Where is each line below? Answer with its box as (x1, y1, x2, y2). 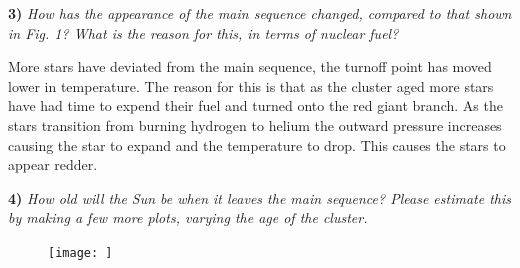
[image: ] (48, 245, 113, 260)
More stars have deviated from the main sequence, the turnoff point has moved (8, 56, 492, 77)
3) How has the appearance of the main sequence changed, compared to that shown (8, 3, 512, 23)
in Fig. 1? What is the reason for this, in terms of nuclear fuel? (8, 22, 399, 43)
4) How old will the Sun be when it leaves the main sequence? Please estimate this (8, 187, 511, 208)
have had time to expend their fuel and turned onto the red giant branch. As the (8, 95, 503, 116)
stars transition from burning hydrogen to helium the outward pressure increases (8, 114, 502, 135)
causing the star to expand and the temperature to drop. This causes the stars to (8, 134, 506, 155)
